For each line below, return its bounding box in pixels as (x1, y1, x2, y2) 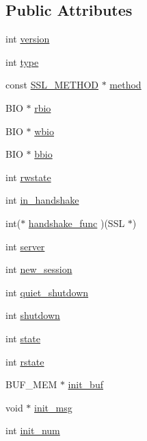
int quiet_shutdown (5, 285, 89, 299)
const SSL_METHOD (5, 78, 99, 92)
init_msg (34, 400, 72, 414)
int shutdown (5, 308, 60, 322)
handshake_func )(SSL (28, 215, 125, 230)
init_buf (68, 377, 103, 392)
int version (5, 32, 50, 46)
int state (5, 331, 41, 345)
